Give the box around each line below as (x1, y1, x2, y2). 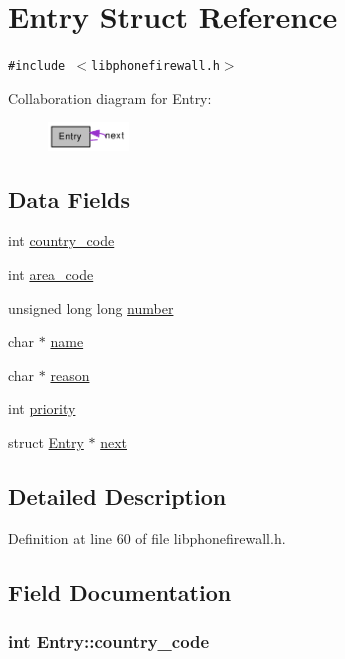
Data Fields (8, 183, 131, 214)
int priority (8, 398, 76, 419)
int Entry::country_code (8, 628, 210, 653)
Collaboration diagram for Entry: (8, 87, 212, 108)
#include (8, 59, 66, 74)
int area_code (8, 263, 94, 284)
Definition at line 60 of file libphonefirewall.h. (8, 527, 286, 548)
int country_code (8, 230, 115, 251)
